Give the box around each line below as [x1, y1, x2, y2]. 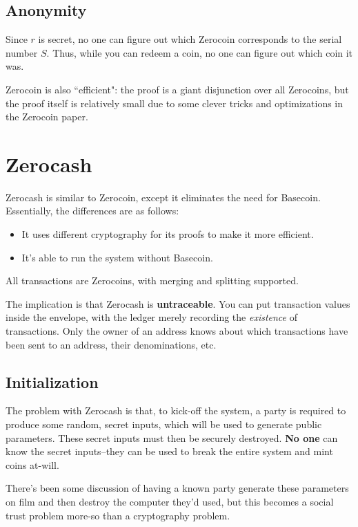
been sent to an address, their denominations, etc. [6, 337, 217, 351]
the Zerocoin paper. [6, 109, 88, 124]
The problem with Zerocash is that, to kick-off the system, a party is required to [6, 403, 346, 418]
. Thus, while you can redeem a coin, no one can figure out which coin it [46, 45, 353, 59]
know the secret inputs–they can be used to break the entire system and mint [6, 444, 333, 459]
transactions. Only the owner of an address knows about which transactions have [6, 324, 348, 338]
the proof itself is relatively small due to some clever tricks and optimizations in [6, 95, 344, 110]
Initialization [6, 371, 99, 392]
